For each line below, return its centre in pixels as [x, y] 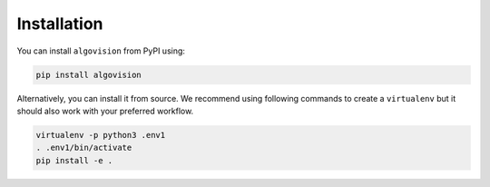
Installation [60, 24]
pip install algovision [89, 74]
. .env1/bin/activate [84, 148]
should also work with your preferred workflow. [105, 111]
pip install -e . [74, 160]
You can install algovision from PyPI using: [101, 51]
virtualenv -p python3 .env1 [101, 135]
